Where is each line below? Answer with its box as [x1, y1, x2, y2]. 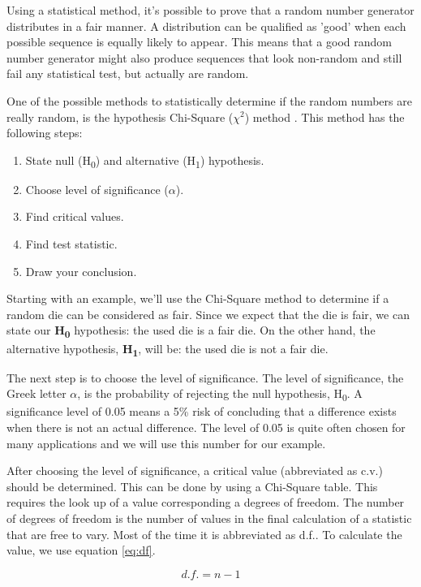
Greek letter [6, 385, 67, 402]
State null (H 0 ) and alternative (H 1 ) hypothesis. [25, 151, 264, 170]
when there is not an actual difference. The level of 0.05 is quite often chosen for [6, 419, 406, 435]
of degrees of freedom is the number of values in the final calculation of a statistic [6, 509, 412, 526]
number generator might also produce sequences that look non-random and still [6, 49, 402, 66]
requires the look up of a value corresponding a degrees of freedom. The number [6, 494, 405, 511]
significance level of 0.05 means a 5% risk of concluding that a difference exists [6, 403, 397, 420]
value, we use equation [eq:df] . [6, 542, 156, 559]
